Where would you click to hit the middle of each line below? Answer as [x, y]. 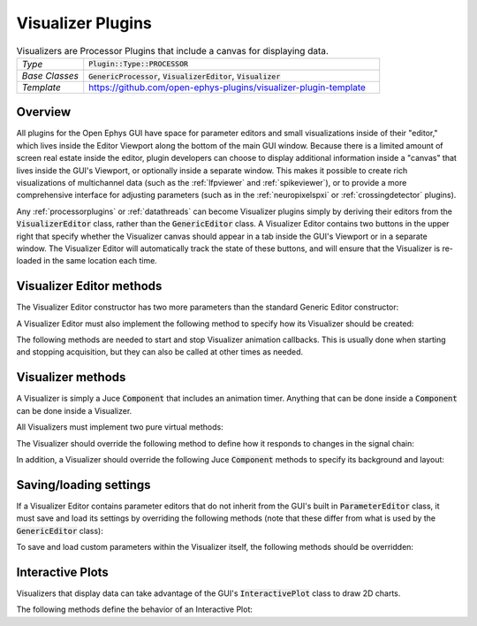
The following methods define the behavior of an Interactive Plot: [135, 609]
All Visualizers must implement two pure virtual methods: [120, 427]
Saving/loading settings [83, 485]
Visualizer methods [71, 377]
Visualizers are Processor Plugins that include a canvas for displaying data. [172, 50]
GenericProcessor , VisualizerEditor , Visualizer [185, 75]
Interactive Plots [63, 572]
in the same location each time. [101, 261]
